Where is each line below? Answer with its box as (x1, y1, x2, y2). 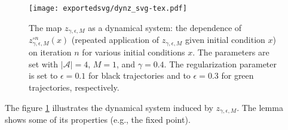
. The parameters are (192, 46, 269, 58)
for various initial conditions (82, 46, 185, 58)
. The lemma (237, 101, 283, 113)
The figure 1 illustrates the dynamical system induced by (5, 101, 213, 113)
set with (29, 57, 59, 70)
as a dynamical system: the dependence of (88, 21, 242, 33)
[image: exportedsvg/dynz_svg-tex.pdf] (29, 4, 187, 13)
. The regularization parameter (164, 57, 277, 70)
